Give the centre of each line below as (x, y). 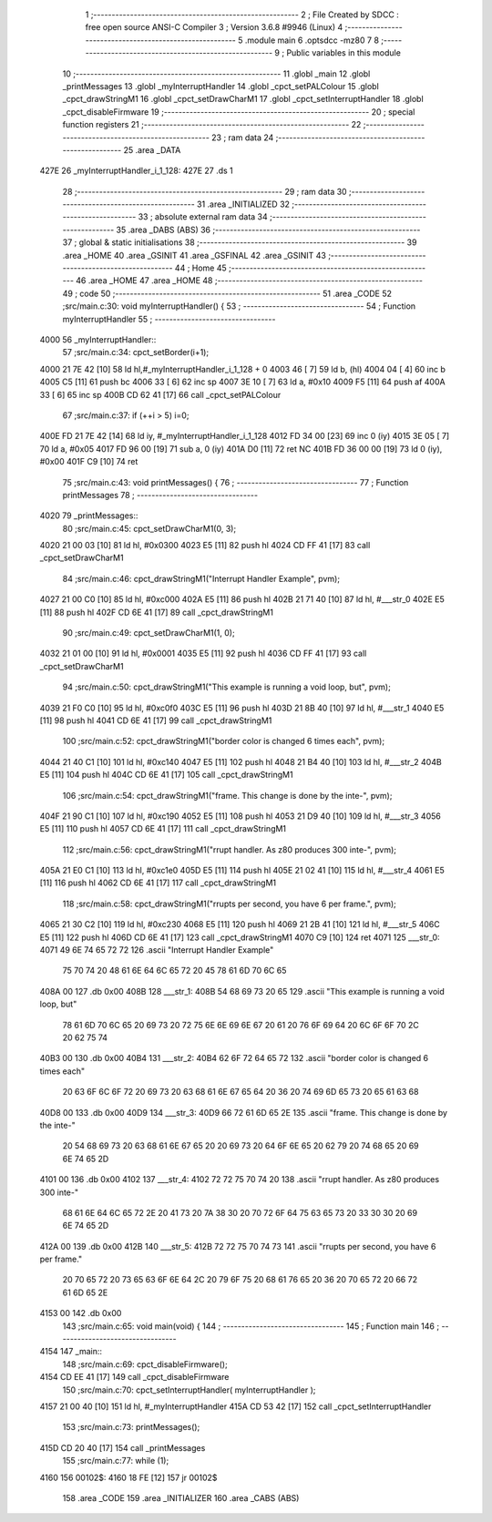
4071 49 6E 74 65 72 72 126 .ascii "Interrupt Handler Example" (157, 950)
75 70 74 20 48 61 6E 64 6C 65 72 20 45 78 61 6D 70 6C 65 (174, 971)
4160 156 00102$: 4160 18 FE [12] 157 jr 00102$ (128, 1477)
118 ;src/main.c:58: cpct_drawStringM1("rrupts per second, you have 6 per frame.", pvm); (229, 904)
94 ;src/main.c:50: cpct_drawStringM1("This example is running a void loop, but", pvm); (226, 687)
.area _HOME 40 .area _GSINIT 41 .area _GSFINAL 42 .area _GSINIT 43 (195, 255)
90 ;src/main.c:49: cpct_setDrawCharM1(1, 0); (149, 633)
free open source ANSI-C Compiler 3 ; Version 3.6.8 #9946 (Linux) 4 (214, 27)
